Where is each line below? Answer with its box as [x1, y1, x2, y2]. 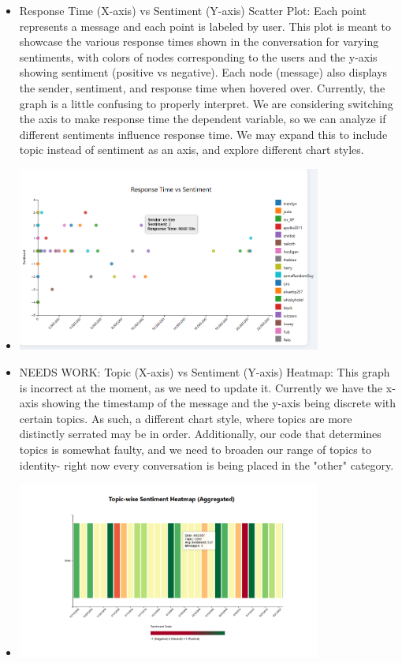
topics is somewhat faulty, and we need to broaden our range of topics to [19, 440, 371, 457]
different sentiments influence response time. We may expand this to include [19, 125, 388, 142]
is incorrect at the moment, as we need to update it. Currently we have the [19, 379, 383, 395]
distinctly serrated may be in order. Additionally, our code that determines [19, 425, 382, 442]
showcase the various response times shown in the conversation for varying [19, 33, 379, 50]
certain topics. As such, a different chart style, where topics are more [19, 410, 352, 426]
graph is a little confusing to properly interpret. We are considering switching [19, 95, 393, 111]
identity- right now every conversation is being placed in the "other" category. [19, 456, 394, 473]
